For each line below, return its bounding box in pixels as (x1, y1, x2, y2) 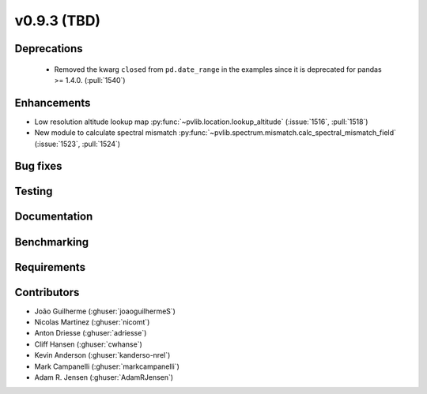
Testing (14, 185, 53, 198)
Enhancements (14, 96, 91, 110)
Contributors (14, 285, 80, 299)
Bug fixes (14, 159, 62, 173)
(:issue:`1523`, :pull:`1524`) (34, 139, 121, 148)
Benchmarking (14, 235, 89, 249)
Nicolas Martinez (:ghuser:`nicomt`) (34, 317, 150, 327)
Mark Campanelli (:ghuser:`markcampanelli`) (34, 362, 179, 371)
